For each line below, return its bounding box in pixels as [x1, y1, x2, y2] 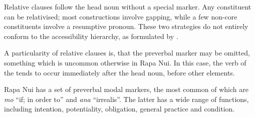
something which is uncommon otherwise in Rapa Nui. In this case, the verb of [4, 57, 246, 67]
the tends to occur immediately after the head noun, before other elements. [4, 67, 235, 77]
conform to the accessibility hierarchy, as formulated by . [4, 30, 178, 41]
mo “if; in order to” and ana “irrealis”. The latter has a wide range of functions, [4, 93, 249, 104]
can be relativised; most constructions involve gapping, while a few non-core [4, 11, 237, 21]
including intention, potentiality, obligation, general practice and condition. [4, 103, 235, 114]
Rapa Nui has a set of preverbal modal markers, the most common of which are [4, 84, 248, 94]
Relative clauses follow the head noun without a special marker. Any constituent [4, 1, 251, 11]
